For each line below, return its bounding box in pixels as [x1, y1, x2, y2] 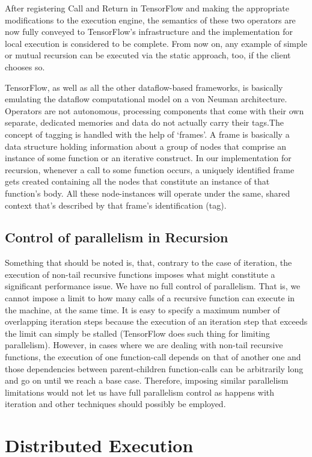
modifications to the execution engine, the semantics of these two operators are [5, 13, 296, 26]
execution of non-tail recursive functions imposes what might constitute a [5, 268, 275, 280]
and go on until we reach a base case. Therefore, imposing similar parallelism [5, 374, 289, 387]
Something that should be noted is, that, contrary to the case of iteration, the [5, 256, 292, 269]
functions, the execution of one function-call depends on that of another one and [5, 351, 301, 363]
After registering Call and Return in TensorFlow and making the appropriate [5, 2, 289, 14]
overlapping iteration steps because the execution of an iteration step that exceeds [5, 315, 308, 328]
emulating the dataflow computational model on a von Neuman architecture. [5, 93, 287, 105]
